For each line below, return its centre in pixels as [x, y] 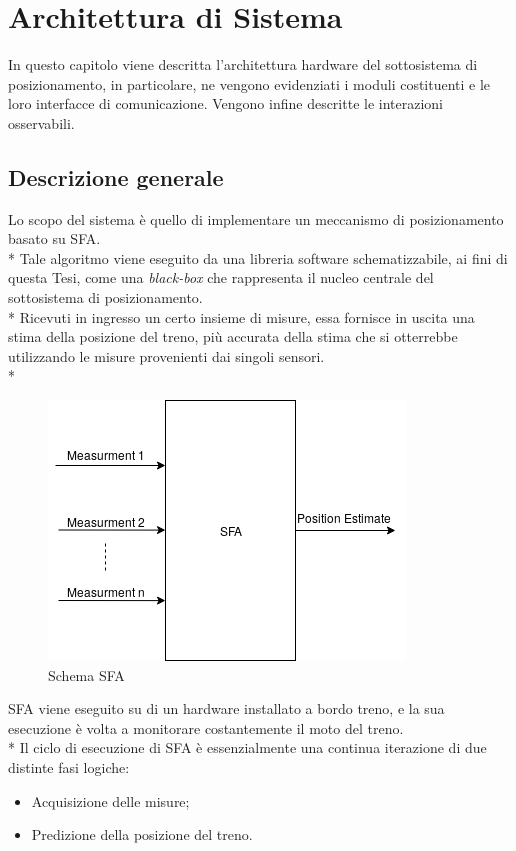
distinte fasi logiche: [69, 767]
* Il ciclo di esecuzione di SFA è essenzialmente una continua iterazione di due [247, 747]
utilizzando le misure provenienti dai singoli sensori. [166, 355]
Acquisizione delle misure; [110, 800]
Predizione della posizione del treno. [142, 834]
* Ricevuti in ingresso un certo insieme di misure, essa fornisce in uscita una [241, 316]
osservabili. [41, 122]
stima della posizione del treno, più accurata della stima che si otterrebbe [233, 336]
